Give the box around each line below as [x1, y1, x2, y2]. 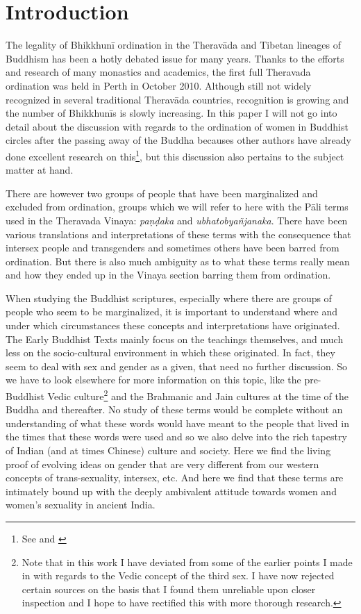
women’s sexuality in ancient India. [6, 497, 156, 512]
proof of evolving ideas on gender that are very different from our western [6, 456, 319, 471]
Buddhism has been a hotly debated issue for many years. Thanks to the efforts [6, 51, 344, 65]
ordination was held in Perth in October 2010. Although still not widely [6, 78, 312, 92]
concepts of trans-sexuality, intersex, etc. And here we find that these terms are [6, 470, 344, 485]
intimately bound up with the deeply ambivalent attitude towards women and [6, 483, 337, 498]
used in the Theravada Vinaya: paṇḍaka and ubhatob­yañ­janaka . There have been [6, 213, 348, 227]
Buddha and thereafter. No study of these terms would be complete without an [6, 402, 343, 417]
